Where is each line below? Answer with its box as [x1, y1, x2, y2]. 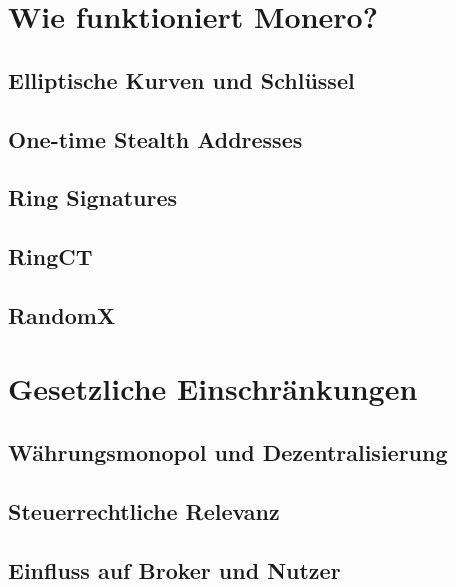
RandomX [8, 299, 116, 330]
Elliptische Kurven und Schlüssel [8, 64, 355, 95]
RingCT [8, 241, 93, 272]
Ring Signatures [8, 182, 178, 213]
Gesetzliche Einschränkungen [8, 368, 418, 409]
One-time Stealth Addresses [8, 123, 303, 154]
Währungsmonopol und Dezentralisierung [8, 437, 448, 468]
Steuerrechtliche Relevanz [8, 495, 280, 526]
